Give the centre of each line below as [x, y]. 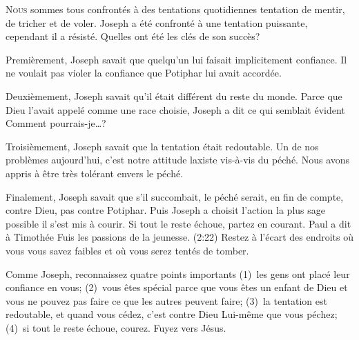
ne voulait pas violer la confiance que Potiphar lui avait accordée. [144, 73]
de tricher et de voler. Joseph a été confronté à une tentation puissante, [157, 22]
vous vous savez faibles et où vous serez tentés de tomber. [127, 250]
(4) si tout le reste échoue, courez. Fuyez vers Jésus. [116, 327]
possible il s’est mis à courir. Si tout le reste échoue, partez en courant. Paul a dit [178, 223]
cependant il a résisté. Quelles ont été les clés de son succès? [133, 36]
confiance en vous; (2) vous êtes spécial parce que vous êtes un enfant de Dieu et [177, 287]
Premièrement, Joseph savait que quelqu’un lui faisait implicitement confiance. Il [176, 59]
